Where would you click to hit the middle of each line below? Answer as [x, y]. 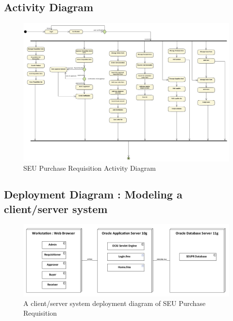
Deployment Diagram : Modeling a [93, 194]
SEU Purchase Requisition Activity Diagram [90, 168]
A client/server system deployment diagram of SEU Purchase [115, 303]
